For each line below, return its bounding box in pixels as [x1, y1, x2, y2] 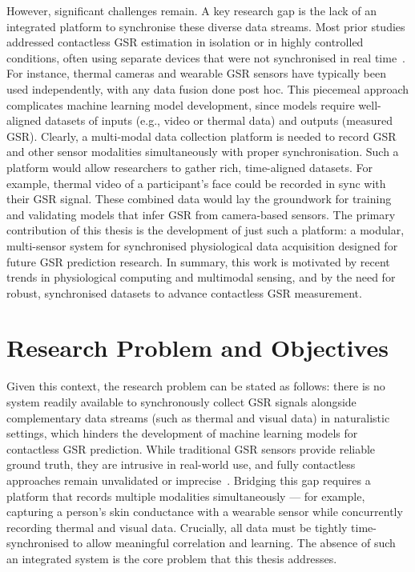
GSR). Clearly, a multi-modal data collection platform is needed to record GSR [6, 127, 397, 144]
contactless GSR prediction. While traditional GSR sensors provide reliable [6, 440, 376, 457]
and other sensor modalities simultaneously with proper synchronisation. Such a [6, 143, 399, 160]
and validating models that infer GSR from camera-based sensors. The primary [6, 206, 396, 222]
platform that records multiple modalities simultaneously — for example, [6, 487, 365, 504]
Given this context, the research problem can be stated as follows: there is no [6, 378, 385, 394]
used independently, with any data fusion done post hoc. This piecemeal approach [6, 80, 409, 97]
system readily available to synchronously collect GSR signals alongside [6, 394, 357, 410]
